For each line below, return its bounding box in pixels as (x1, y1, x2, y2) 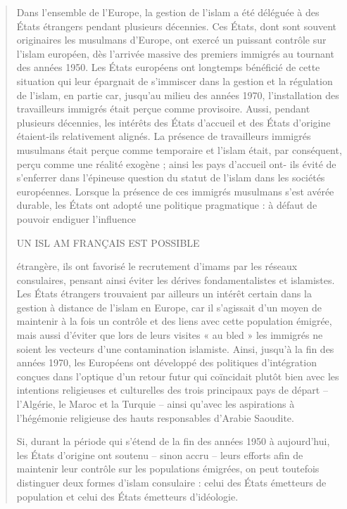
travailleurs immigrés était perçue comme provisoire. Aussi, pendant (16, 101, 310, 116)
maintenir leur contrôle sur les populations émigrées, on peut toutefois (16, 461, 320, 476)
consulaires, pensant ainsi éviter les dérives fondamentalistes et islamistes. (16, 272, 335, 287)
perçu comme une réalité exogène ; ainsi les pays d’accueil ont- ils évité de (16, 156, 336, 171)
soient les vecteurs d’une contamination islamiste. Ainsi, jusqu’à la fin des (16, 341, 334, 356)
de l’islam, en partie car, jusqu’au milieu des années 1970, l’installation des (16, 87, 339, 102)
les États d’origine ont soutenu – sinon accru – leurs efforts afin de (16, 447, 303, 462)
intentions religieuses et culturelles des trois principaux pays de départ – (16, 382, 328, 397)
